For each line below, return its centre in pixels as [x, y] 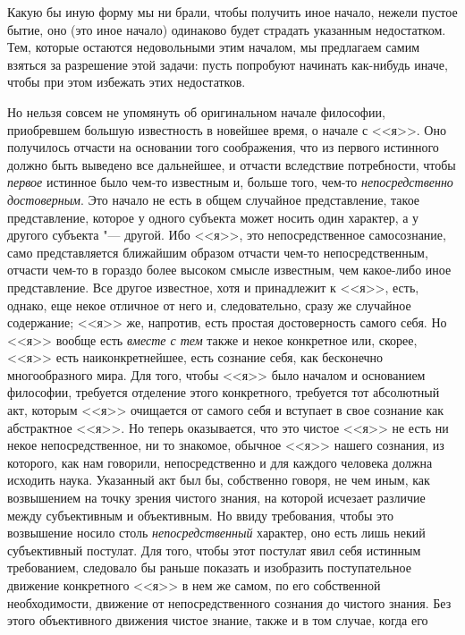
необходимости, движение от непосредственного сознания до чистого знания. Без [229, 602]
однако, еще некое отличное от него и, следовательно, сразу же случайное [209, 305]
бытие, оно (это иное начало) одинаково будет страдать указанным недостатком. [227, 29]
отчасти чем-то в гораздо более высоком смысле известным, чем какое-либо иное [229, 270]
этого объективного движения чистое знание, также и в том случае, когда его [218, 620]
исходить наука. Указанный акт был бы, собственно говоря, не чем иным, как [219, 480]
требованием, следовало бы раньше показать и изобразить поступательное [209, 567]
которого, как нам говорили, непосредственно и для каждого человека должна [220, 462]
